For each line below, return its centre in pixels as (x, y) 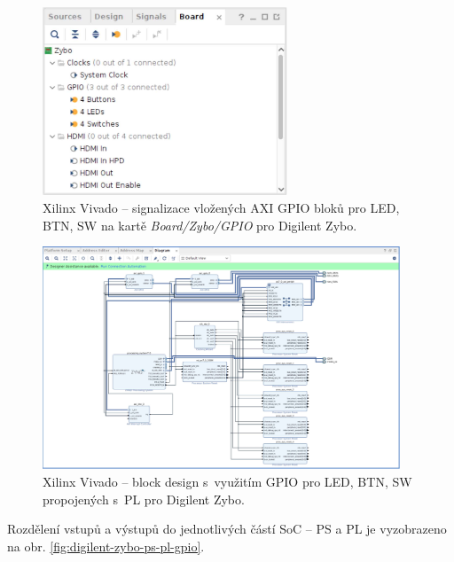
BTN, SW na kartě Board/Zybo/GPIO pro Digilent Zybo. (200, 225)
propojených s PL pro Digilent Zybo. (144, 499)
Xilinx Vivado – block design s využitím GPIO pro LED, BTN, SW (227, 482)
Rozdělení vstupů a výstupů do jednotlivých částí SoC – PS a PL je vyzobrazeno (227, 529)
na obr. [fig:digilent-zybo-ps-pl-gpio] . (106, 546)
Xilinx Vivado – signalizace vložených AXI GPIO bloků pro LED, (221, 207)
